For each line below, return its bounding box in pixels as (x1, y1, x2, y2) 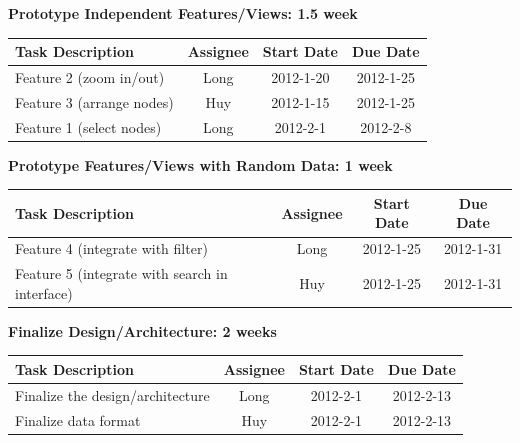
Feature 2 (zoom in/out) (15, 66, 165, 87)
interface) (15, 282, 73, 303)
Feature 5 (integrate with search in (15, 263, 228, 284)
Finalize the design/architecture (15, 384, 210, 405)
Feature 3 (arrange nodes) (15, 91, 174, 112)
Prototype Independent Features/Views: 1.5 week (8, 3, 358, 23)
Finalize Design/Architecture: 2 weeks (8, 320, 277, 341)
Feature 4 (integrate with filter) (15, 238, 208, 259)
